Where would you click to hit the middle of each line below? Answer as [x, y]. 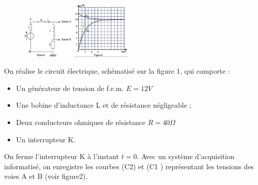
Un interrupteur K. [46, 139]
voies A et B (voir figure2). [46, 176]
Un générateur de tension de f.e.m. [70, 88]
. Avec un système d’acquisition [186, 156]
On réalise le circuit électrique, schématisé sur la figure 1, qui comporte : [117, 71]
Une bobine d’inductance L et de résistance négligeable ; [104, 105]
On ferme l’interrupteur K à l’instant [62, 156]
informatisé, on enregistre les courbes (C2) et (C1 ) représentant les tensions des [129, 166]
